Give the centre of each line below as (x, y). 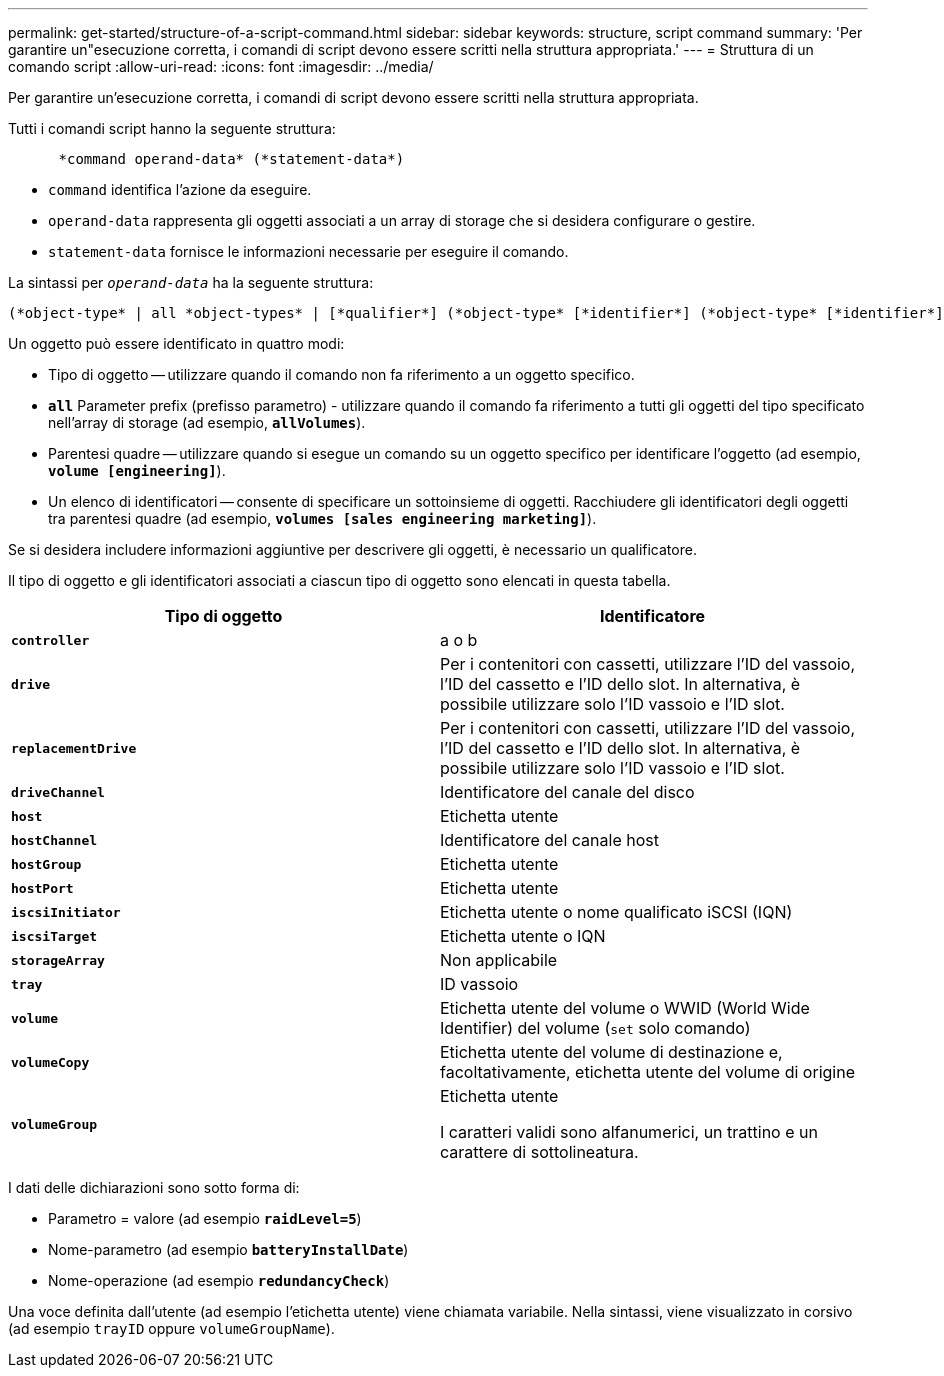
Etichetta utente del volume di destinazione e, (611, 1052)
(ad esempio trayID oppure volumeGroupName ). (171, 1328)
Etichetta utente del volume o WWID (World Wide (625, 1008)
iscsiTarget (54, 936)
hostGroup (46, 864)
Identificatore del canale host (549, 840)
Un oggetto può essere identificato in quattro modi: (176, 343)
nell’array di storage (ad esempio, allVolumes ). (207, 422)
